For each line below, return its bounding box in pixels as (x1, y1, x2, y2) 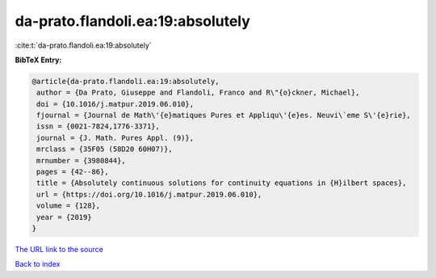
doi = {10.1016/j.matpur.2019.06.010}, (36, 99, 194, 108)
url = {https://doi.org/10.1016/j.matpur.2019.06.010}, (36, 190, 262, 199)
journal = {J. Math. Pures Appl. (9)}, (36, 133, 194, 142)
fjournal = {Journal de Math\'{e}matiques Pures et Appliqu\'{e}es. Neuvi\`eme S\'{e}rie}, (36, 111, 411, 120)
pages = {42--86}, (36, 167, 109, 177)
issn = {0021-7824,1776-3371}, (36, 122, 161, 131)
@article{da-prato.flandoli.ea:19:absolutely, (31, 77, 220, 86)
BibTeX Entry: (15, 55, 62, 65)
